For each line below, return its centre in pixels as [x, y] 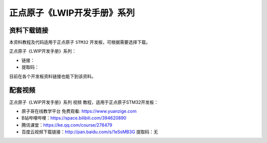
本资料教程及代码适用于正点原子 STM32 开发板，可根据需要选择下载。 [80, 42]
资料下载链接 [29, 30]
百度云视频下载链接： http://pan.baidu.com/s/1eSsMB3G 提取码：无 [90, 132]
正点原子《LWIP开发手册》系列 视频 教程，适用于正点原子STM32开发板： [84, 102]
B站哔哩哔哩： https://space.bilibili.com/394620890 [74, 118]
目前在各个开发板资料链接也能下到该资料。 [52, 76]
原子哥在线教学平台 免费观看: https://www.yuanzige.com [79, 111]
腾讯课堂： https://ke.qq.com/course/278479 [67, 125]
